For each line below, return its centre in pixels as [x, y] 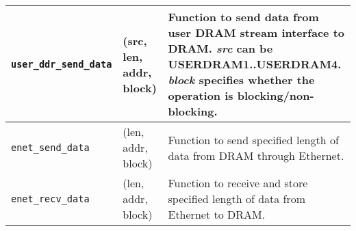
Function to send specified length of [253, 139]
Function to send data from [243, 17]
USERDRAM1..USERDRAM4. [255, 64]
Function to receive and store [238, 183]
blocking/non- [276, 95]
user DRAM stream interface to [256, 32]
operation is [201, 95]
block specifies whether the [241, 80]
